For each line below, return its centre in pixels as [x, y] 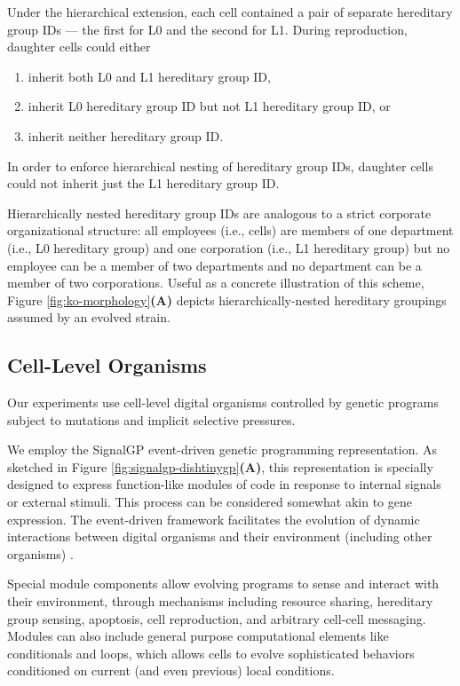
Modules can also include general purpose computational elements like [198, 636]
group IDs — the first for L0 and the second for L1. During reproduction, [207, 29]
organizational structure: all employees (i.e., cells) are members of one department [230, 230]
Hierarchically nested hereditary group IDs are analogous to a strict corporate [219, 213]
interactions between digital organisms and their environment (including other [220, 536]
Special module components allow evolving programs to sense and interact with [223, 583]
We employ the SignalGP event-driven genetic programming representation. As [222, 449]
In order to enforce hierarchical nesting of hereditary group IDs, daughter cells [220, 166]
